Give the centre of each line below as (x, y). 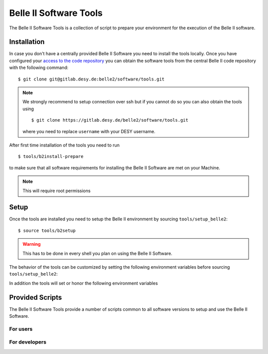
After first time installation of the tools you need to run (65, 145)
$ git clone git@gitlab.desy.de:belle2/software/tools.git (91, 79)
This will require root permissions (57, 191)
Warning (32, 244)
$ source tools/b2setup (47, 230)
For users (21, 329)
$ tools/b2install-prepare (51, 157)
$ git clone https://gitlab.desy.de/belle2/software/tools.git (110, 120)
